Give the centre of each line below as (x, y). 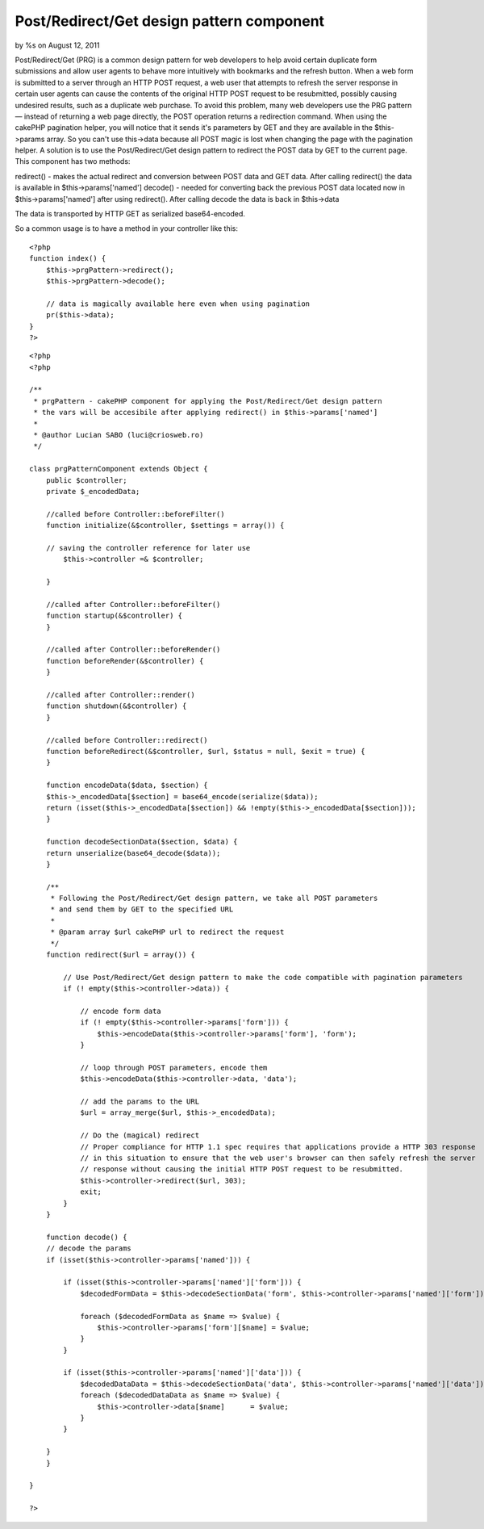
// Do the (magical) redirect (140, 1135)
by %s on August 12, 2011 (57, 45)
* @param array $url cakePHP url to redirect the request (167, 932)
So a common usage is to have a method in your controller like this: (126, 228)
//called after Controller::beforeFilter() (133, 604)
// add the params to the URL (140, 1102)
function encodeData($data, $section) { (127, 785)
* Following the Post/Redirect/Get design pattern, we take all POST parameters (214, 899)
